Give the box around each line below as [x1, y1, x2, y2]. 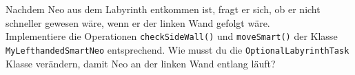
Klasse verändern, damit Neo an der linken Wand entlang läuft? [6, 56, 276, 70]
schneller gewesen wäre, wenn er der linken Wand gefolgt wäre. [6, 15, 270, 30]
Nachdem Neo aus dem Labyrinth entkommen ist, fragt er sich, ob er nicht [6, 2, 321, 16]
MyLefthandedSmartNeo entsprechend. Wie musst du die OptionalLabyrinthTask [6, 42, 349, 56]
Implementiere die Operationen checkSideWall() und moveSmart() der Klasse [6, 29, 338, 43]
